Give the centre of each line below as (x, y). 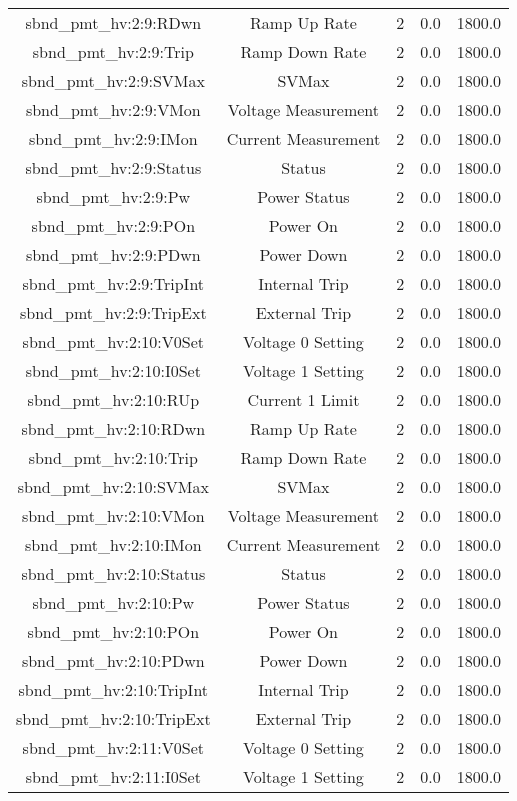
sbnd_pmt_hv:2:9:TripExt (113, 312)
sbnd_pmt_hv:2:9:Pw (113, 196)
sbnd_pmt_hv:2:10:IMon (113, 544)
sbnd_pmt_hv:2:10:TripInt (113, 689)
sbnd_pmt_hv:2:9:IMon (113, 138)
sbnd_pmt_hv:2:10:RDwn (113, 428)
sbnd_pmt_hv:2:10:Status (113, 573)
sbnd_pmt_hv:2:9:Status (113, 167)
